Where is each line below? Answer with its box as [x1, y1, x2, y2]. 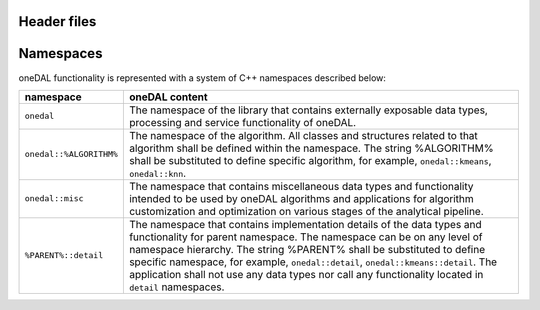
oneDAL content [128, 90, 209, 104]
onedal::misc [24, 193, 84, 204]
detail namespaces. [128, 280, 225, 294]
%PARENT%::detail [24, 250, 104, 261]
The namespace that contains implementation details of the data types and [128, 217, 482, 231]
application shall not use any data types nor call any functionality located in [128, 267, 484, 281]
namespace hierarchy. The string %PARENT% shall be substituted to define [128, 242, 485, 256]
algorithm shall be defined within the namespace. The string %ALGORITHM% [128, 141, 494, 155]
